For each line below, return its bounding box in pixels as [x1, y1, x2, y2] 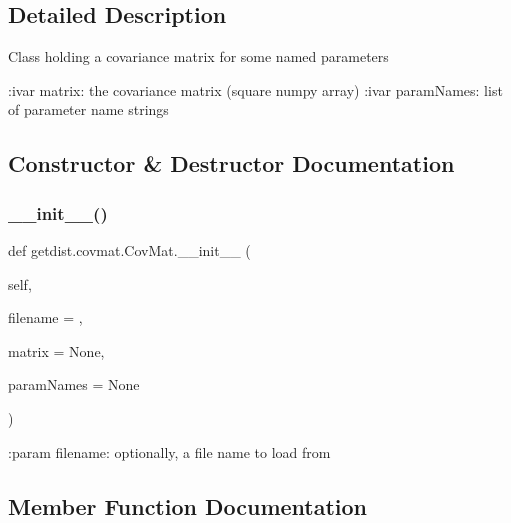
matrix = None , [8, 340, 105, 361]
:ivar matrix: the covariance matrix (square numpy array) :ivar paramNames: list [8, 79, 503, 100]
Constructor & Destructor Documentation [8, 148, 455, 179]
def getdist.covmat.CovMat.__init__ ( [8, 239, 251, 260]
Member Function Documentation [8, 490, 368, 521]
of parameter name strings [8, 99, 169, 120]
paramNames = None [8, 374, 140, 395]
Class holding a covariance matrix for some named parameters [8, 46, 389, 67]
